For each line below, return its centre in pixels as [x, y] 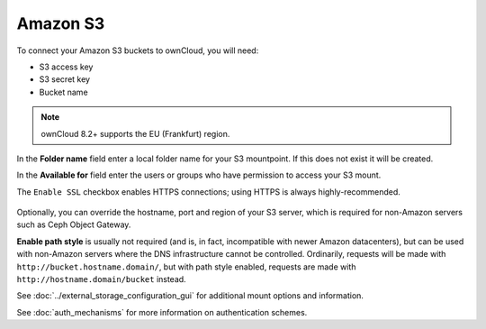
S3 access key [66, 67]
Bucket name [64, 92]
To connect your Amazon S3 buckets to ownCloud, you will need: [138, 50]
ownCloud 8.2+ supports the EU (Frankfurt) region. [135, 133]
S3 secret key [64, 79]
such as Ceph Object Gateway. [74, 224]
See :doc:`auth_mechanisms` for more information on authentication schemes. [162, 312]
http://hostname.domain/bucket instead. [101, 279]
